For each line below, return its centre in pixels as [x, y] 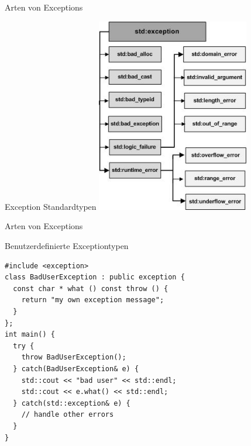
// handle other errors [68, 415]
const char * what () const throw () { [91, 288]
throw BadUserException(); [74, 357]
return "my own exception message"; [93, 300]
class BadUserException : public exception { [95, 277]
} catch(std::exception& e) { [72, 403]
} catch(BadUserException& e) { [76, 369]
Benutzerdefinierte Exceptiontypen [67, 246]
